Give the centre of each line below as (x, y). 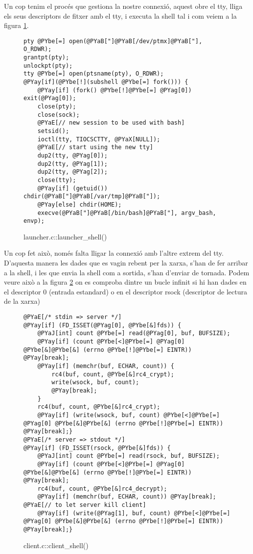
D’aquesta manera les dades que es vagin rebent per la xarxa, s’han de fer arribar (126, 263)
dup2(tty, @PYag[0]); (72, 155)
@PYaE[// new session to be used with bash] (111, 123)
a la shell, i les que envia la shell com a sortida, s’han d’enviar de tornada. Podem (127, 272)
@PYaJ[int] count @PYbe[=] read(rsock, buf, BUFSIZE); (128, 456)
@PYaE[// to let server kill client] (85, 505)
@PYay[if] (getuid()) (72, 188)
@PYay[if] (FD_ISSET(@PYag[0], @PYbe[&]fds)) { (103, 325)
